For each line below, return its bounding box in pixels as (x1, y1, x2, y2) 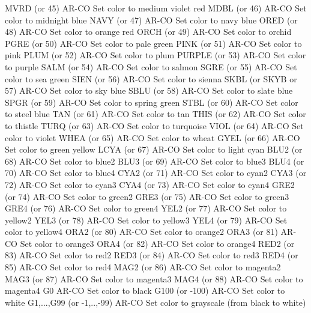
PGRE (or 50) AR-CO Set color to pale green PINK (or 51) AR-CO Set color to (5, 37, 302, 49)
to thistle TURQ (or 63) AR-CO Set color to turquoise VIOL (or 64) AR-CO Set (5, 119, 304, 132)
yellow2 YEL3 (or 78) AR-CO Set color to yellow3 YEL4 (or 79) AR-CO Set (5, 213, 288, 226)
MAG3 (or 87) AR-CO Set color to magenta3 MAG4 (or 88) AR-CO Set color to (5, 272, 303, 285)
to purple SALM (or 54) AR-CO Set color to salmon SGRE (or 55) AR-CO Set (5, 60, 297, 73)
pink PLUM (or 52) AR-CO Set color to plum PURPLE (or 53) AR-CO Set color (5, 49, 306, 61)
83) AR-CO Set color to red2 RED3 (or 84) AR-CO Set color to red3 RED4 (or (5, 249, 298, 261)
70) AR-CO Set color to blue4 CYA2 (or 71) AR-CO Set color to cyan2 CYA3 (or (5, 166, 307, 179)
